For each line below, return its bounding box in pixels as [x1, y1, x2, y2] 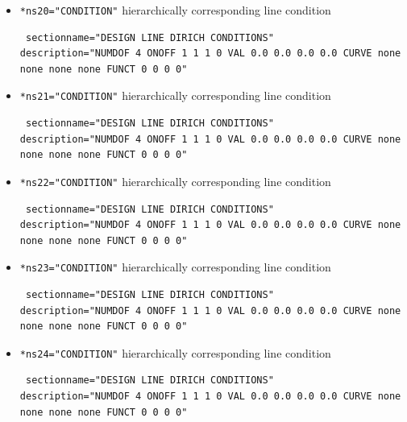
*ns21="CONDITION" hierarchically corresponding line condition [19, 87, 331, 104]
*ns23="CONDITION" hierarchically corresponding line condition [19, 259, 331, 275]
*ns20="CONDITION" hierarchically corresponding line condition [19, 2, 331, 18]
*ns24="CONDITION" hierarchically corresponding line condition [19, 344, 331, 361]
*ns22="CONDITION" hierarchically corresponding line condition [19, 172, 331, 189]
